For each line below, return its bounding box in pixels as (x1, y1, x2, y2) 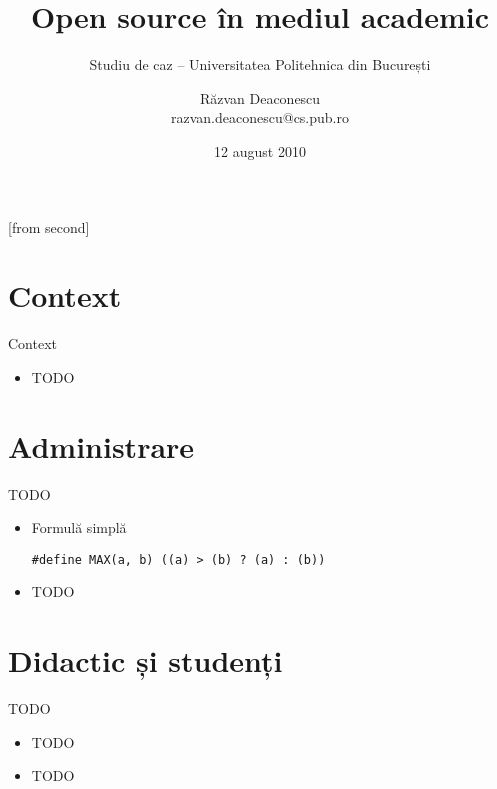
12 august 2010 (214, 140, 306, 161)
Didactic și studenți (8, 640, 283, 681)
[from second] (8, 216, 90, 237)
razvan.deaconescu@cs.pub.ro (171, 107, 349, 128)
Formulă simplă (31, 517, 127, 538)
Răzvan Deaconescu (199, 87, 321, 108)
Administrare (8, 425, 195, 466)
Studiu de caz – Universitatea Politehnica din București (89, 54, 431, 75)
